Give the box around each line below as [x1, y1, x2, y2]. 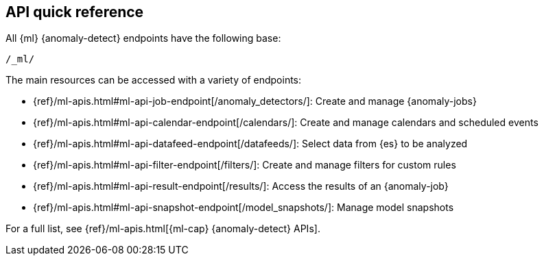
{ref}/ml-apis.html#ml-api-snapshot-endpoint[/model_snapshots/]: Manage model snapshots [33, 201, 454, 214]
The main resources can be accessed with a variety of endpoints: [5, 74, 302, 86]
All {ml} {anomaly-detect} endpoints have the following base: [5, 32, 281, 45]
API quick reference [5, 3, 144, 21]
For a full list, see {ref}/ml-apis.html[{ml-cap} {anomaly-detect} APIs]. [5, 223, 320, 235]
